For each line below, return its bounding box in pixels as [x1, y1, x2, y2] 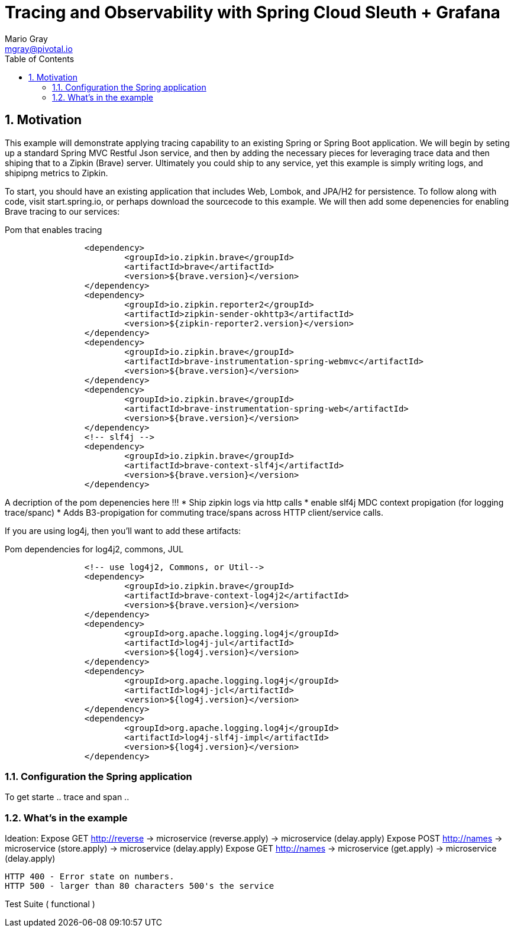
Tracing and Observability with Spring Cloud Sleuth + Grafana [5, 2, 500, 22]
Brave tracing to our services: [5, 206, 120, 216]
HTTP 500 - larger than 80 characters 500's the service [5, 881, 274, 891]
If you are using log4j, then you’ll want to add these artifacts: [5, 525, 241, 536]
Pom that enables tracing [5, 224, 102, 235]
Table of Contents [5, 53, 75, 64]
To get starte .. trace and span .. [5, 792, 130, 802]
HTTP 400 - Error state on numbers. [5, 872, 174, 882]
